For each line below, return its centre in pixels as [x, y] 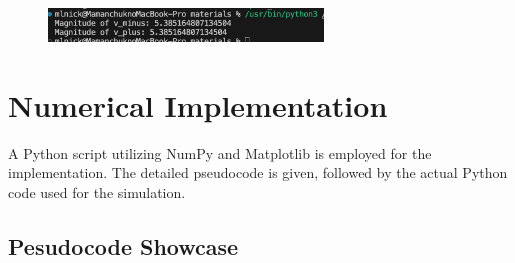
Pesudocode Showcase [123, 245]
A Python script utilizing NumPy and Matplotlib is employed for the [220, 152]
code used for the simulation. [97, 191]
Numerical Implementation [198, 104]
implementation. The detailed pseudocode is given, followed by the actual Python [258, 172]
